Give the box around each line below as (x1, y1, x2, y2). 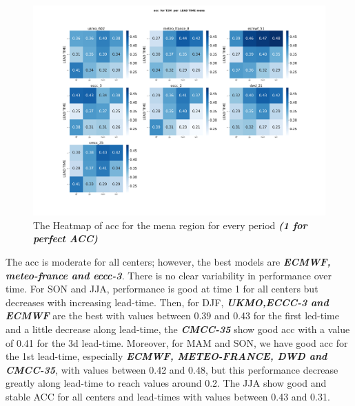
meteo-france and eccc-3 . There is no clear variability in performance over (6, 268, 332, 282)
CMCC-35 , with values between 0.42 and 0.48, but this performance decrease (6, 362, 338, 376)
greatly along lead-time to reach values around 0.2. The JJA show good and (6, 376, 327, 390)
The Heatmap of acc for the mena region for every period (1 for (33, 217, 307, 232)
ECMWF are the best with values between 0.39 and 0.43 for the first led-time (6, 308, 339, 323)
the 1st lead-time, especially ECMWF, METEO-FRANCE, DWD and (6, 349, 327, 363)
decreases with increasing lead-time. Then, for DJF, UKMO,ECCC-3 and (6, 295, 329, 309)
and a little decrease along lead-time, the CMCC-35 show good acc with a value (6, 321, 350, 336)
